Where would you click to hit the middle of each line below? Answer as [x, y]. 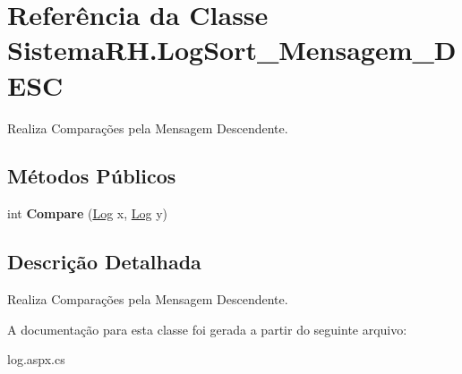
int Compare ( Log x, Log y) [88, 213]
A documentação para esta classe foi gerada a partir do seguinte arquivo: [207, 329]
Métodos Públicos [92, 176]
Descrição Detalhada [104, 262]
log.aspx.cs [36, 359]
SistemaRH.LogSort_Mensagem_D [232, 50]
